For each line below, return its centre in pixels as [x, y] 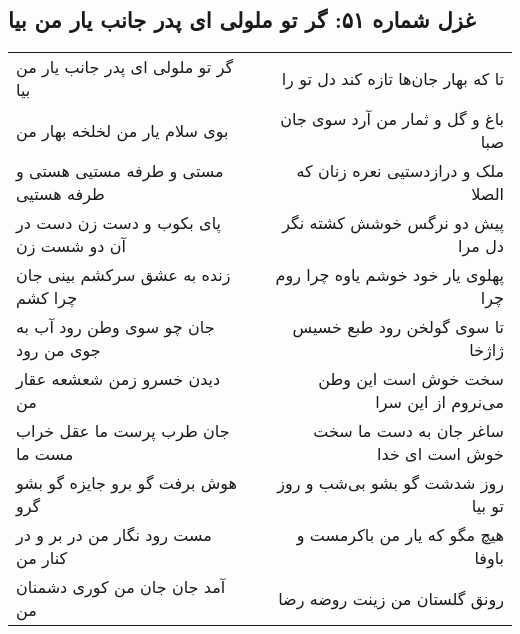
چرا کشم [47, 298]
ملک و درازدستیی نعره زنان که [400, 171]
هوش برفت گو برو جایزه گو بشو [127, 483]
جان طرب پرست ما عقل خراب [123, 431]
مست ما [45, 454]
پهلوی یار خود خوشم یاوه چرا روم [389, 275]
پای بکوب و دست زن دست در [118, 223]
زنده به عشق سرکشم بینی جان [123, 275]
